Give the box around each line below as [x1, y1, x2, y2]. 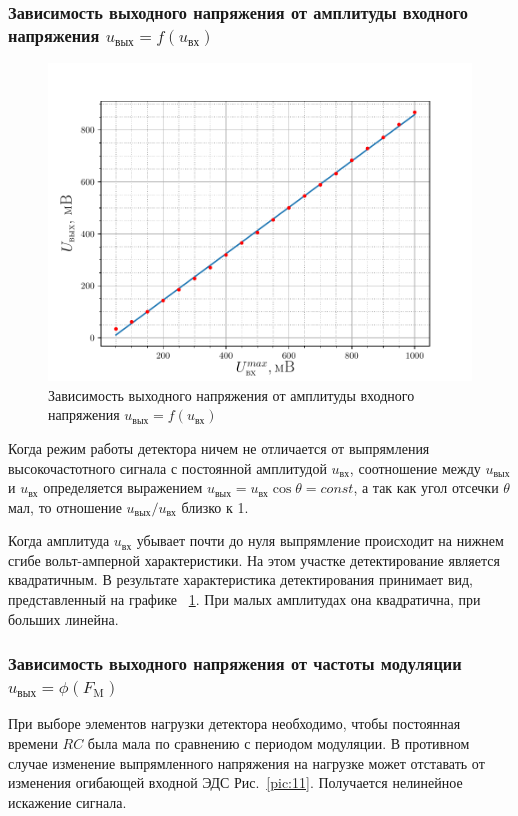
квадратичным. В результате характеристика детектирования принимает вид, [8, 569, 474, 590]
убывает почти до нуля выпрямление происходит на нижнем [136, 530, 504, 551]
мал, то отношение [8, 496, 122, 517]
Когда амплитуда [8, 530, 110, 551]
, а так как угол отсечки [353, 477, 499, 498]
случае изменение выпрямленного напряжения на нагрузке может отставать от [8, 752, 485, 773]
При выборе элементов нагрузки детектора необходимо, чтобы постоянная [8, 713, 461, 734]
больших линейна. [8, 608, 119, 629]
